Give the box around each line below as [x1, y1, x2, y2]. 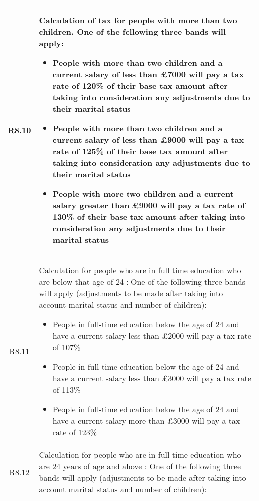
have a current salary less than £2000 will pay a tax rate [52, 330, 251, 341]
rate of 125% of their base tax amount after [52, 145, 228, 157]
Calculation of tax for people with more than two [39, 14, 237, 26]
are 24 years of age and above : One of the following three [39, 460, 241, 472]
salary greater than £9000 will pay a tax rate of [52, 199, 245, 211]
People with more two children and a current [52, 188, 234, 199]
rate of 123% [52, 426, 97, 438]
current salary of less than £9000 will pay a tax [52, 134, 244, 145]
